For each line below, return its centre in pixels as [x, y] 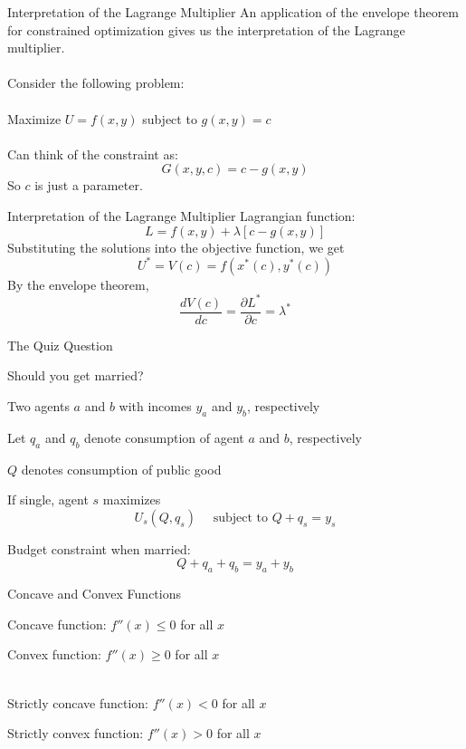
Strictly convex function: [76, 733]
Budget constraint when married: [99, 548]
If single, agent [48, 499]
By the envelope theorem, [78, 284]
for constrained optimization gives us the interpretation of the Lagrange [206, 29]
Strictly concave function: [78, 702]
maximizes [132, 499]
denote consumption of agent [164, 437]
